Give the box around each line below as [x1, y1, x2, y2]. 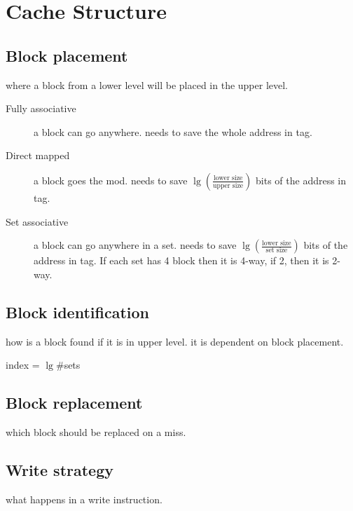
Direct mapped [6, 148, 70, 163]
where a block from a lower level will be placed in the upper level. [6, 77, 289, 92]
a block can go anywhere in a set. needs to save [34, 238, 237, 252]
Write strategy [6, 458, 113, 480]
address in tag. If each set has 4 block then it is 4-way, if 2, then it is [34, 253, 329, 268]
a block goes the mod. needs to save [34, 172, 188, 187]
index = [6, 357, 40, 372]
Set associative [6, 214, 69, 229]
